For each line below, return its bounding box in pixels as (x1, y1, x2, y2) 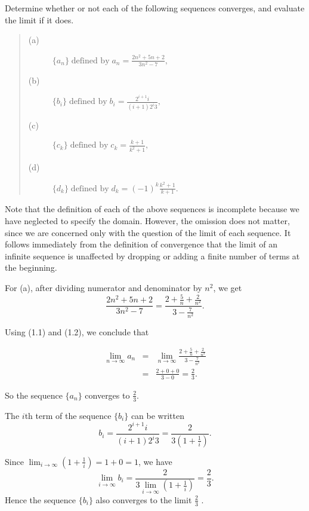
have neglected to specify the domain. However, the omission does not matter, (5, 215, 290, 227)
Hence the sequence (5, 493, 76, 506)
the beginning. (5, 261, 57, 274)
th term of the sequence (24, 409, 112, 421)
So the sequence (5, 388, 63, 401)
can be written (131, 409, 184, 421)
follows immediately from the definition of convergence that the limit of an (5, 238, 278, 250)
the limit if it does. (5, 13, 74, 26)
